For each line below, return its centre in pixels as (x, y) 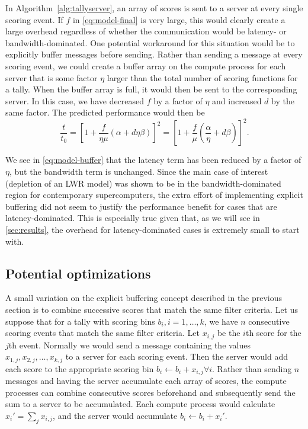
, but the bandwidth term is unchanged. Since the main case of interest (139, 172)
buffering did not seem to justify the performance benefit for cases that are (141, 206)
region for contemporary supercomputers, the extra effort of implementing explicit (154, 195)
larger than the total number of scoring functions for (202, 77)
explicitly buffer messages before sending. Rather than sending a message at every (154, 54)
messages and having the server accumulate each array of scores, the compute (146, 381)
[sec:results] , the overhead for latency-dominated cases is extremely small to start (153, 229)
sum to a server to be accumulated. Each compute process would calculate (140, 404)
